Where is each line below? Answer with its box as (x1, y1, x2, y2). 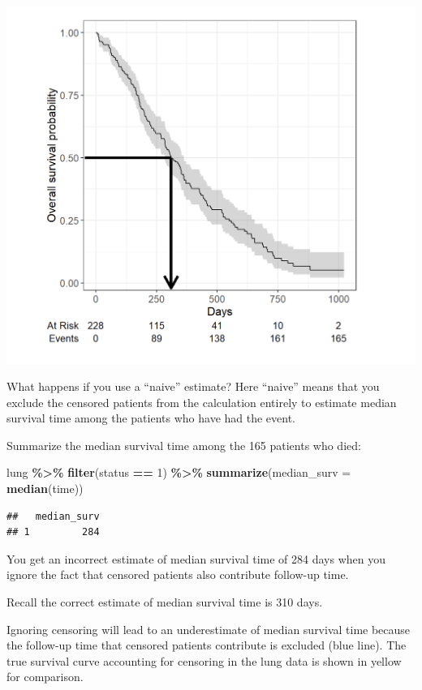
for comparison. (6, 668, 84, 685)
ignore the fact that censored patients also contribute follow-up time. (6, 566, 349, 583)
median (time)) (6, 480, 84, 497)
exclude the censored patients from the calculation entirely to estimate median (6, 393, 397, 410)
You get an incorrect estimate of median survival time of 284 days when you (6, 550, 385, 567)
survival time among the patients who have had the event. (6, 409, 296, 426)
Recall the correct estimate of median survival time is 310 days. (6, 594, 323, 611)
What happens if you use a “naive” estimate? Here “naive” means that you (6, 378, 380, 395)
